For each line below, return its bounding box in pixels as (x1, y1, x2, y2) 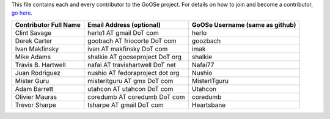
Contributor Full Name (15, 20, 81, 29)
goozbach (191, 37, 221, 45)
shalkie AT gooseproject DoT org (87, 52, 182, 61)
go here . (11, 9, 33, 16)
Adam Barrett (15, 84, 54, 93)
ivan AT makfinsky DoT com (87, 45, 168, 53)
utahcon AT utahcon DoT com (87, 84, 174, 93)
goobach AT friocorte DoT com (87, 37, 177, 45)
